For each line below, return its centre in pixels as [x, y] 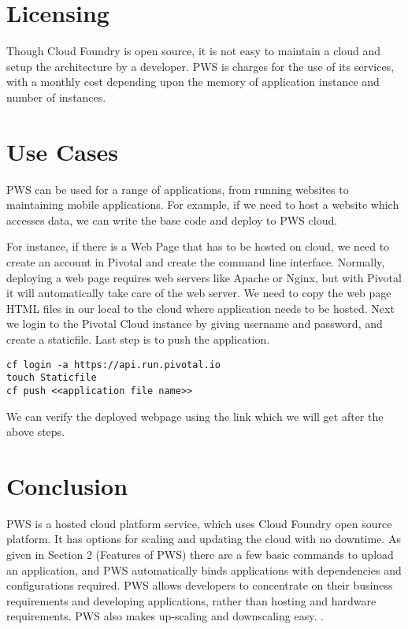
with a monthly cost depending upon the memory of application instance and [193, 82]
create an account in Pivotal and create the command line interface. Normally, [196, 262]
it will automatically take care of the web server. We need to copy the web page [199, 293]
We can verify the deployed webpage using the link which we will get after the [195, 416]
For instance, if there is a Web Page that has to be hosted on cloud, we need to [198, 246]
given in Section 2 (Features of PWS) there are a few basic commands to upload [200, 555]
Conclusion [67, 485]
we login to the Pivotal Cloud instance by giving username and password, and [195, 324]
